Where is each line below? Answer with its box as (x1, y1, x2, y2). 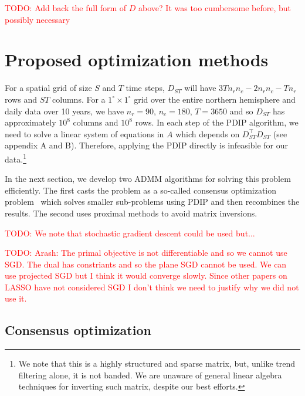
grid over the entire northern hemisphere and (134, 93, 296, 105)
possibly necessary (5, 13, 70, 25)
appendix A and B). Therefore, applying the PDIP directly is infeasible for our (5, 139, 289, 151)
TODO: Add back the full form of (5, 2, 127, 13)
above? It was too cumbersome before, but (138, 2, 292, 13)
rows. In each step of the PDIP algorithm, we (135, 116, 299, 128)
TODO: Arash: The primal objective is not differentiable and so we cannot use (5, 246, 287, 259)
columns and (73, 116, 118, 128)
